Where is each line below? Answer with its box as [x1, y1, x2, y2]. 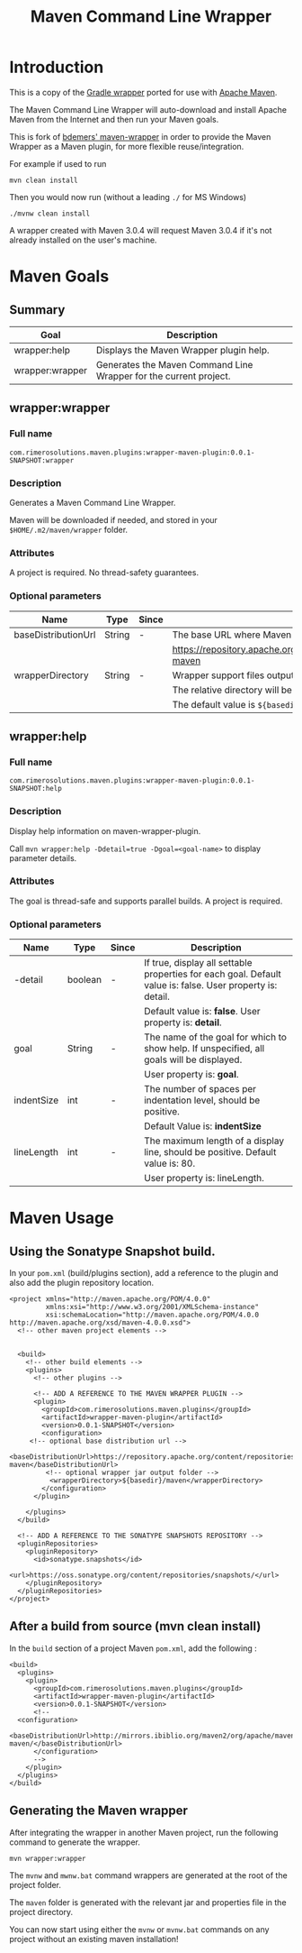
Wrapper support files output [172, 669, 295, 682]
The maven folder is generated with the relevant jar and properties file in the [9, 1896, 287, 1908]
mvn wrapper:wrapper [9, 1854, 87, 1863]
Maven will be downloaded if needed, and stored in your [9, 514, 218, 525]
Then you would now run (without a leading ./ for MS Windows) [9, 191, 247, 202]
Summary [9, 302, 66, 317]
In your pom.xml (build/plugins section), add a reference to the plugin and [9, 1268, 279, 1279]
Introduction [9, 57, 104, 78]
